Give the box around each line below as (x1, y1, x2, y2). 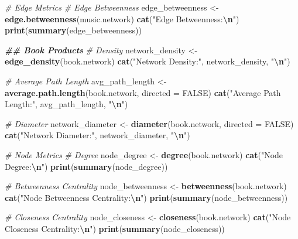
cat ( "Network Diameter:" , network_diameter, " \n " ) (5, 129, 190, 141)
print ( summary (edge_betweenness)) (5, 24, 142, 36)
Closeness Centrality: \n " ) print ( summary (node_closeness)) (5, 222, 225, 234)
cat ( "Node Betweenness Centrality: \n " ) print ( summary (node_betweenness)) (5, 191, 288, 203)
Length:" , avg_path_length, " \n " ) (5, 98, 128, 110)
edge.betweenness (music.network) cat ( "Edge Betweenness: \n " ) (5, 12, 239, 25)
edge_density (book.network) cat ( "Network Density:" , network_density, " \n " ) (5, 55, 290, 67)
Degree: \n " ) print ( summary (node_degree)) (5, 160, 168, 172)
